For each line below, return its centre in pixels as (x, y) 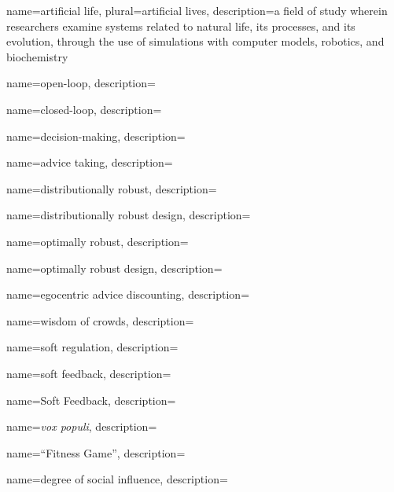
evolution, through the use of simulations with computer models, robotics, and (195, 41)
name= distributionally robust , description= (112, 188)
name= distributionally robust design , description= (129, 215)
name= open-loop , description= (81, 83)
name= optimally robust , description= (98, 241)
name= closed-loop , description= (84, 109)
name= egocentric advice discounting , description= (128, 294)
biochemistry (37, 56)
